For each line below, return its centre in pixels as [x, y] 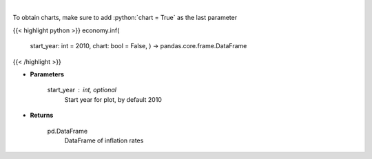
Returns [42, 115]
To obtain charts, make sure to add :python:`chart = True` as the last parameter [125, 18]
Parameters [47, 74]
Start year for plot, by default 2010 [113, 99]
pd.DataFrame [68, 131]
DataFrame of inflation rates [104, 140]
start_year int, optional [82, 90]
